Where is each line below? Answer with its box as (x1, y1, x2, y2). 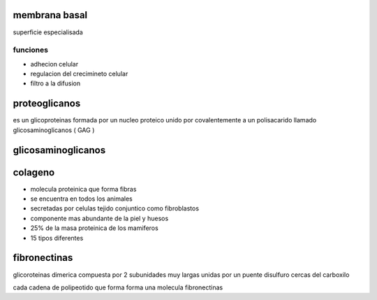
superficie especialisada (13, 28, 83, 36)
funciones (13, 45, 49, 55)
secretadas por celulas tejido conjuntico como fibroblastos (30, 204, 199, 213)
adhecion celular (30, 59, 79, 68)
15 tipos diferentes (30, 234, 84, 242)
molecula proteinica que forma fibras (30, 185, 137, 193)
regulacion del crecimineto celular (30, 70, 128, 78)
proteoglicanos (13, 98, 81, 110)
